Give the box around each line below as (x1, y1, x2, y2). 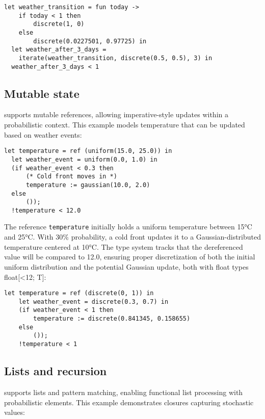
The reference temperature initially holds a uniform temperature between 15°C (4, 221, 252, 232)
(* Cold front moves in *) (25, 173, 117, 180)
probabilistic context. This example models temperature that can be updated (4, 119, 245, 130)
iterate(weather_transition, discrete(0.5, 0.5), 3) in (18, 54, 213, 62)
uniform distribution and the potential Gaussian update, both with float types (4, 261, 249, 272)
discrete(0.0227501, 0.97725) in (33, 37, 147, 45)
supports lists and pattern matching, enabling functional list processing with (4, 386, 243, 397)
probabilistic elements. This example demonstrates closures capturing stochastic (4, 397, 254, 407)
